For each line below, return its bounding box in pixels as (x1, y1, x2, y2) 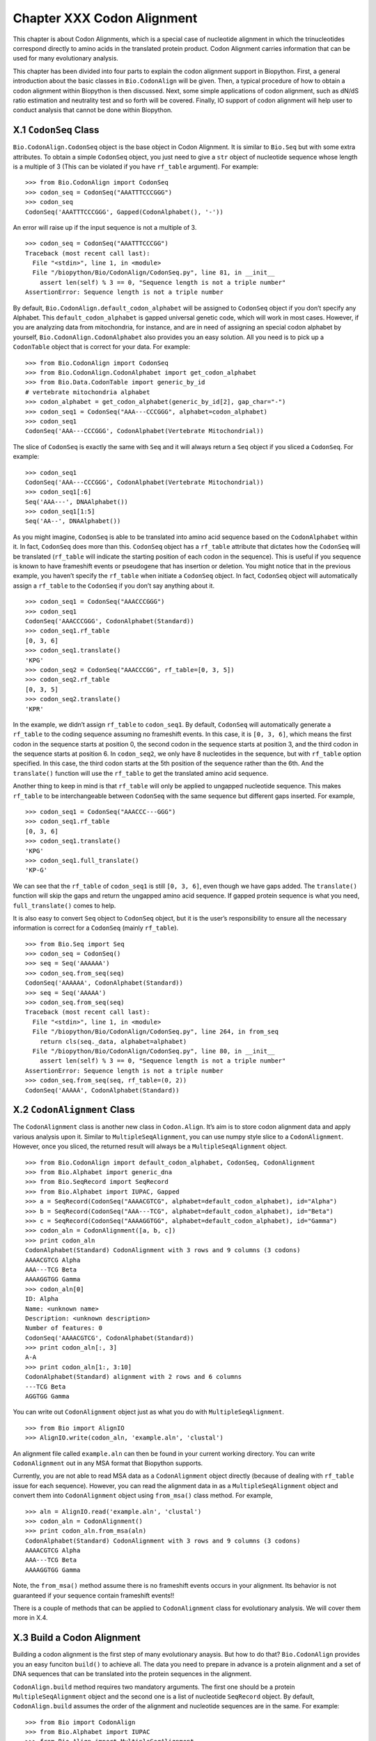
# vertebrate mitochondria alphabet (25, 388, 150, 396)
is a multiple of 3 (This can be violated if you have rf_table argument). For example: (13, 162, 259, 171)
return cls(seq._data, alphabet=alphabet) (39, 1038, 187, 1045)
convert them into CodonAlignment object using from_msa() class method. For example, (13, 1491, 273, 1500)
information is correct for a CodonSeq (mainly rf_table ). (13, 923, 179, 932)
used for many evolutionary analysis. (13, 54, 118, 63)
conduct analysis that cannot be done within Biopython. (13, 106, 173, 114)
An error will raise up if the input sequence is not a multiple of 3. (13, 223, 197, 231)
